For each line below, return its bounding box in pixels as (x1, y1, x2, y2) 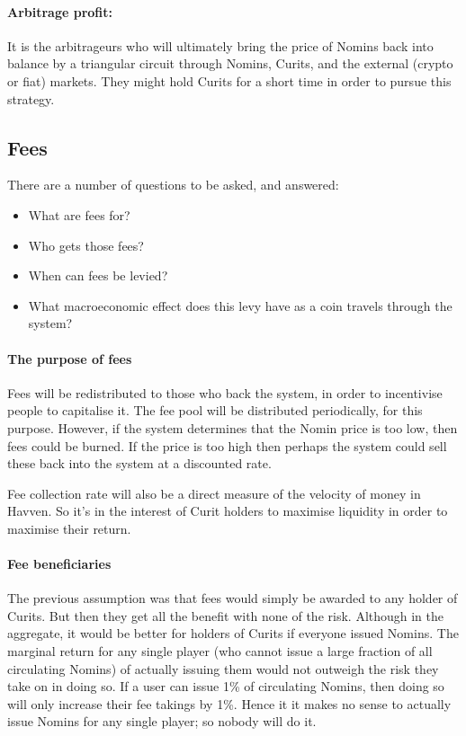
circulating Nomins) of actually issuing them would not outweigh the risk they (7, 659, 439, 678)
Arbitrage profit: (7, 2, 113, 21)
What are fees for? (28, 205, 130, 224)
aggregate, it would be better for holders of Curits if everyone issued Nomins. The (7, 624, 459, 643)
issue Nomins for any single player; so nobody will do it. (7, 712, 317, 731)
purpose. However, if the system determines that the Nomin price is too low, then (7, 418, 458, 437)
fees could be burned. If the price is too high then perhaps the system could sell (7, 436, 447, 455)
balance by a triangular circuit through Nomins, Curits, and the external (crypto (7, 54, 453, 73)
